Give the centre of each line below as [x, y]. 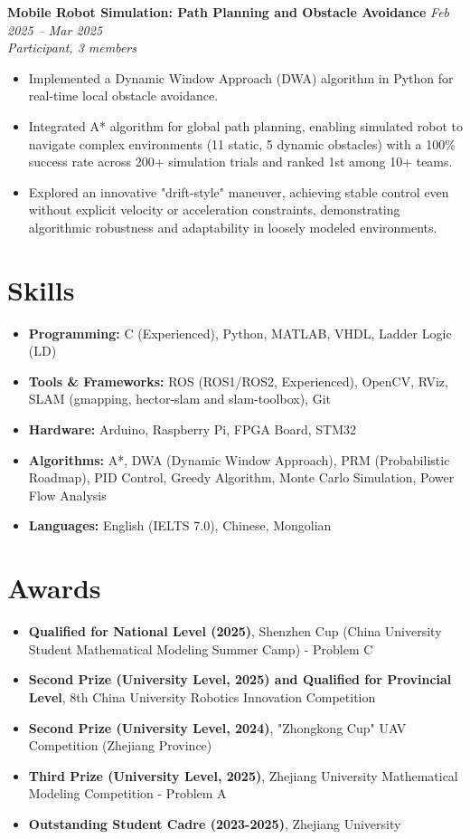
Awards [54, 588]
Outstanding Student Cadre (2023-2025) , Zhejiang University [215, 823]
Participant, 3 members [72, 48]
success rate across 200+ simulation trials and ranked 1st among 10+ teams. [240, 162]
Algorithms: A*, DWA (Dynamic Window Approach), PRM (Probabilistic [239, 459]
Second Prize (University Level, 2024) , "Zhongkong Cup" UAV [217, 727]
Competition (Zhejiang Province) [120, 745]
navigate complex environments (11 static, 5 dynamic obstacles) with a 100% [242, 143]
